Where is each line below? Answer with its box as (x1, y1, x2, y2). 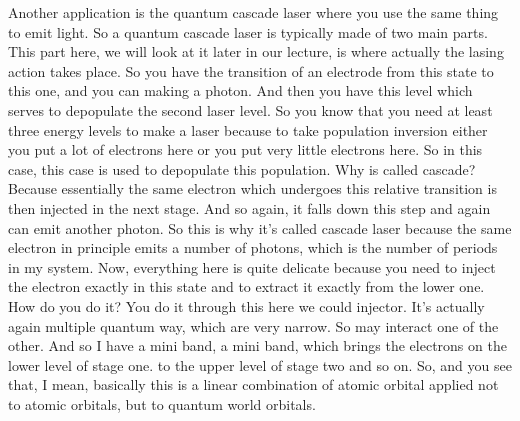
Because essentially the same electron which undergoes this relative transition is (8, 178, 497, 199)
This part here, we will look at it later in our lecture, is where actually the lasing (8, 41, 504, 62)
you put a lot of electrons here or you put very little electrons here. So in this (8, 139, 483, 160)
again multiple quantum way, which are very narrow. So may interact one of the (8, 315, 499, 336)
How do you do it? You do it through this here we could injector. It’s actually (8, 295, 485, 316)
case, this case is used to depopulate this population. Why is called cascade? (8, 158, 476, 179)
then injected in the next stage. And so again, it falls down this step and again (8, 197, 491, 218)
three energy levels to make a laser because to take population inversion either (8, 119, 488, 140)
